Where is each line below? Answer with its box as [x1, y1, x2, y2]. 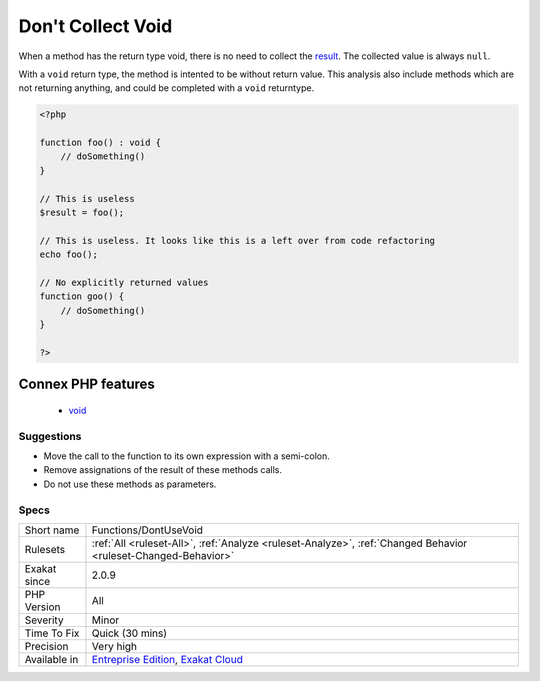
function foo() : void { [39, 137, 162, 149]
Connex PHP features [18, 376, 155, 393]
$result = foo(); [39, 207, 125, 219]
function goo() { [39, 291, 125, 302]
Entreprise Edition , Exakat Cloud [91, 653, 244, 667]
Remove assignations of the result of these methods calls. [43, 464, 283, 476]
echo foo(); [39, 249, 99, 260]
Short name [24, 523, 80, 537]
